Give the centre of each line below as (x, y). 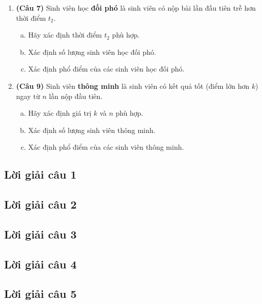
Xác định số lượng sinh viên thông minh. (92, 130)
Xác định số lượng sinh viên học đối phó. (92, 52)
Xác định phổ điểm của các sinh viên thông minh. (106, 147)
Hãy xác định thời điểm (65, 35)
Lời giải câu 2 (40, 204)
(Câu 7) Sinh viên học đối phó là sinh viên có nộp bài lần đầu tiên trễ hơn (136, 8)
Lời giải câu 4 (40, 264)
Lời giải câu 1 (40, 174)
